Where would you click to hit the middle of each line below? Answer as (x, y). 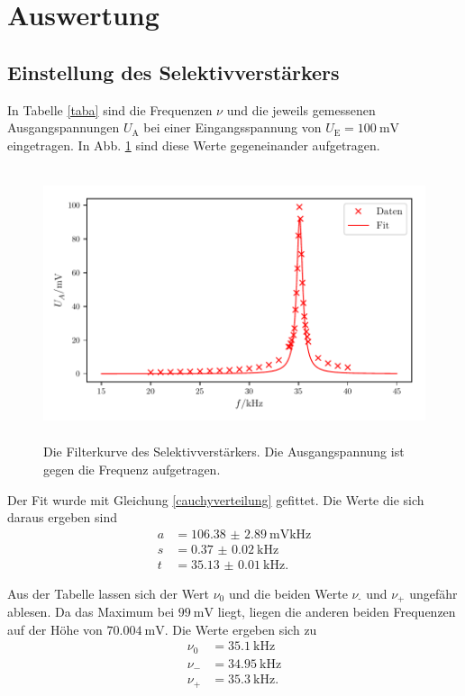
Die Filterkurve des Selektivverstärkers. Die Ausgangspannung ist (224, 452)
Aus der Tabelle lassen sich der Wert (109, 593)
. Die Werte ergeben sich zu (241, 629)
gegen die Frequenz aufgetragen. (132, 469)
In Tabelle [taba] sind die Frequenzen (110, 109)
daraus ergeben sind (62, 517)
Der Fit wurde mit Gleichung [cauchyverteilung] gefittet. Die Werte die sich (216, 499)
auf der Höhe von (55, 629)
